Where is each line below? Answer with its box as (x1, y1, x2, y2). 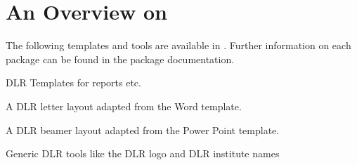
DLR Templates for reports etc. (6, 75, 141, 90)
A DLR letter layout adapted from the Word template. (6, 98, 242, 113)
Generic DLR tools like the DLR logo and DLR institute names (6, 146, 280, 161)
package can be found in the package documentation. (6, 51, 235, 66)
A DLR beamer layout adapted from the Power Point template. (6, 122, 280, 137)
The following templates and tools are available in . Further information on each (6, 38, 351, 53)
